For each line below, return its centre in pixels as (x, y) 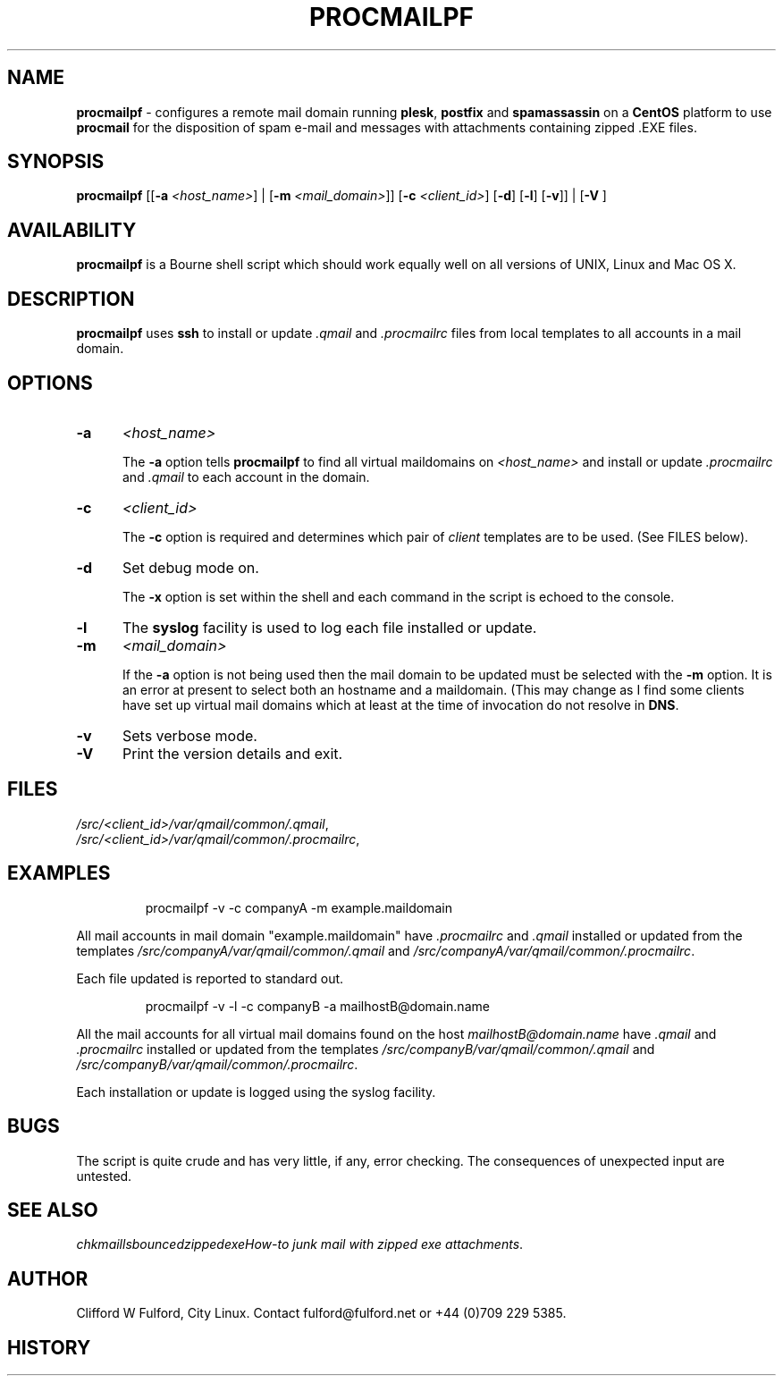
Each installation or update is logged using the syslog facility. (256, 1092)
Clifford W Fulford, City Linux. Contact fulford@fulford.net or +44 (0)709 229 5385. (321, 1313)
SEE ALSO (53, 1210)
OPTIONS (50, 383)
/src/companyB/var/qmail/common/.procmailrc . (217, 1064)
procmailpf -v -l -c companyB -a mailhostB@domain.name (317, 1006)
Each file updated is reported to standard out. (210, 978)
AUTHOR (48, 1278)
